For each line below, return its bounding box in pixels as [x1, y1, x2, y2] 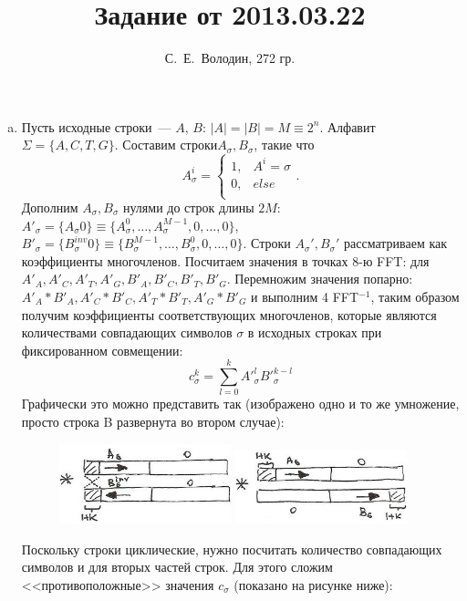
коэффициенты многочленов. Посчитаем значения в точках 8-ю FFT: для [21, 251, 430, 270]
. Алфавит [319, 117, 376, 136]
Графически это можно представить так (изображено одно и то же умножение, [21, 394, 460, 413]
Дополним [21, 198, 78, 216]
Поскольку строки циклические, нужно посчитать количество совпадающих [21, 539, 442, 558]
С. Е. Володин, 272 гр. [164, 48, 296, 67]
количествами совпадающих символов [21, 323, 233, 342]
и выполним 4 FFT [251, 286, 359, 306]
